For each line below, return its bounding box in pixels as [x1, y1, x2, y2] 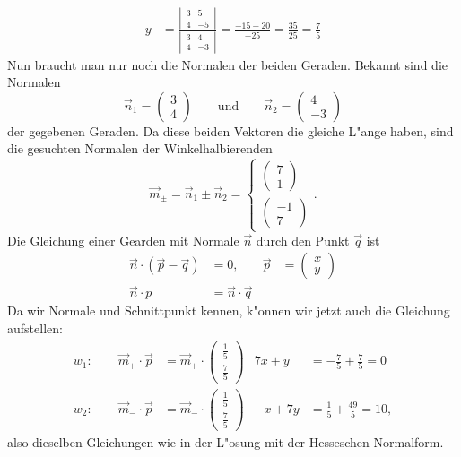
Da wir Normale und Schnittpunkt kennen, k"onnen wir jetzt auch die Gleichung [7, 301, 450, 320]
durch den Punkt [256, 230, 350, 249]
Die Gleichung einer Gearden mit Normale [7, 230, 239, 249]
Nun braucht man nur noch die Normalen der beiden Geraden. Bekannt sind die [7, 55, 448, 73]
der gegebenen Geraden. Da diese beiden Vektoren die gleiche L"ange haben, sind [7, 121, 454, 140]
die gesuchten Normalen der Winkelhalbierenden [7, 139, 273, 158]
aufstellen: [7, 319, 63, 338]
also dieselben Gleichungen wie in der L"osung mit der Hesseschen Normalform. [7, 433, 444, 452]
